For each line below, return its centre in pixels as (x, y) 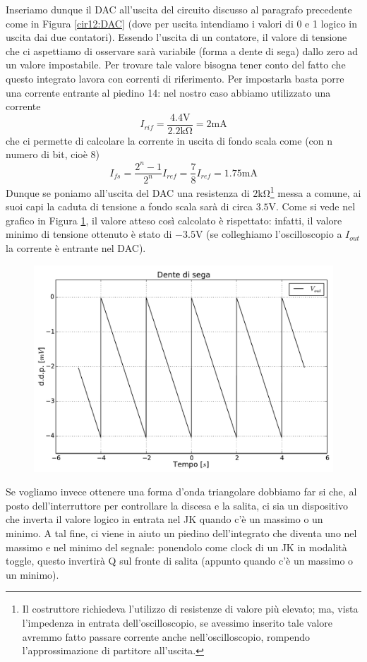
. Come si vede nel (316, 206)
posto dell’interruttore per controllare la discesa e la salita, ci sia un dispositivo (177, 505)
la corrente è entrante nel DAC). (76, 247)
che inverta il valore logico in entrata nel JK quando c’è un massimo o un (164, 519)
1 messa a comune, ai (315, 191)
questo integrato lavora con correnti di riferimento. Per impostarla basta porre (175, 78)
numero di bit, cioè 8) (53, 154)
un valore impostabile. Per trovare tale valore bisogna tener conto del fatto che (176, 65)
